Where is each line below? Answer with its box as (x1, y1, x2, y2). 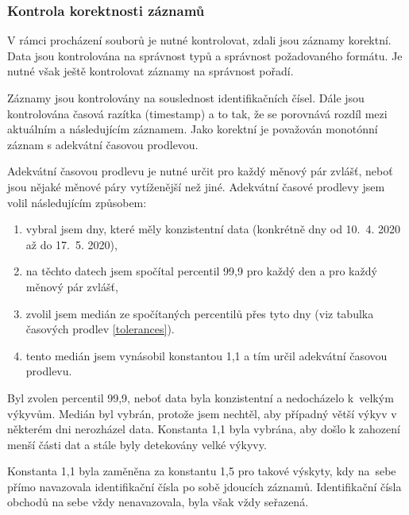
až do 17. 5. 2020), (25, 236, 118, 252)
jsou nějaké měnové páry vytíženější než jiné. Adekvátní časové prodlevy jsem (7, 178, 385, 194)
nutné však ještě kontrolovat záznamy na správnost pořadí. (7, 63, 294, 79)
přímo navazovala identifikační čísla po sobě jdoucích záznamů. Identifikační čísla (7, 478, 402, 494)
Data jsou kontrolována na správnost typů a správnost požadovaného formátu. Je (7, 47, 403, 63)
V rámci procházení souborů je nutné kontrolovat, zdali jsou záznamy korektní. (7, 32, 392, 48)
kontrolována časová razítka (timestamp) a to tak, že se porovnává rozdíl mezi (7, 105, 388, 121)
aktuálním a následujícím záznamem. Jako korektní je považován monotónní (7, 121, 378, 137)
